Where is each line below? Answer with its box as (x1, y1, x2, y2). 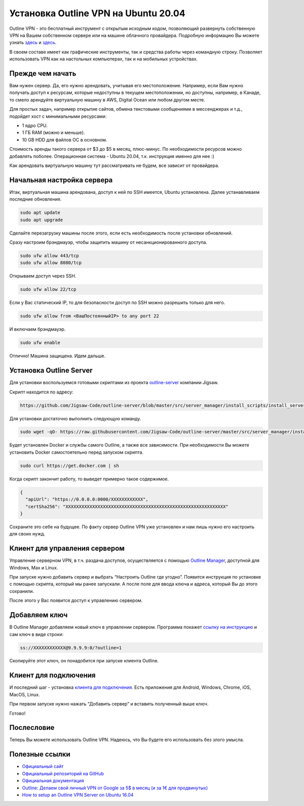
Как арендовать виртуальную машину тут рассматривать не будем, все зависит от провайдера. (9, 162, 220, 169)
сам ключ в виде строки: (9, 631, 64, 637)
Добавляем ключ (9, 611, 68, 619)
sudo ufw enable (20, 340, 61, 346)
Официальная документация (22, 778, 84, 784)
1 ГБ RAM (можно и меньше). (22, 129, 85, 136)
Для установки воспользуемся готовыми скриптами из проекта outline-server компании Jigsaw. (9, 380, 219, 386)
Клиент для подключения (9, 671, 96, 680)
